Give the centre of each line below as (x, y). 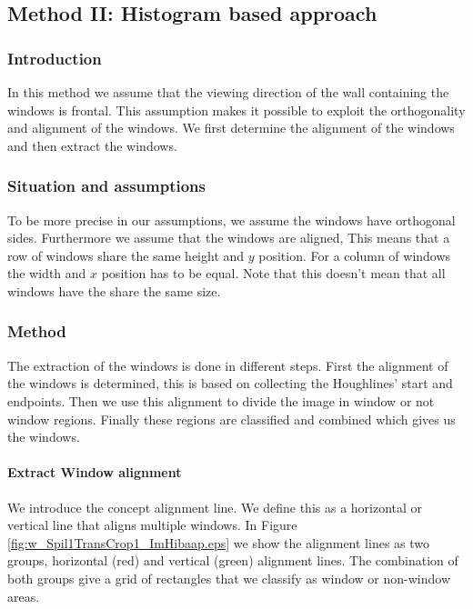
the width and (47, 273)
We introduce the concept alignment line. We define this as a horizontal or (215, 507)
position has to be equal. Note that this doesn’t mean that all (273, 273)
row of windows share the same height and (126, 255)
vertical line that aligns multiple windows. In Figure (152, 525)
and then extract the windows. (92, 145)
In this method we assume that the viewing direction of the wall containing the (228, 92)
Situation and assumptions (106, 186)
